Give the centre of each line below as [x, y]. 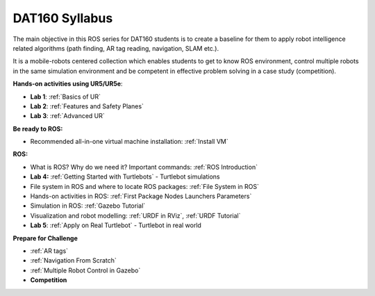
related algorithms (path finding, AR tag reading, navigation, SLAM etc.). [116, 48]
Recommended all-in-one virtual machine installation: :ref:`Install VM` [129, 142]
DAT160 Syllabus [63, 18]
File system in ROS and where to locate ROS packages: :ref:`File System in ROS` [145, 186]
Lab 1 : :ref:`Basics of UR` [65, 97]
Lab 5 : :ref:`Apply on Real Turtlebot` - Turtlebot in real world [116, 225]
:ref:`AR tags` [49, 251]
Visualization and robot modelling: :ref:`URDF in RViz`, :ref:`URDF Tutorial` [135, 215]
